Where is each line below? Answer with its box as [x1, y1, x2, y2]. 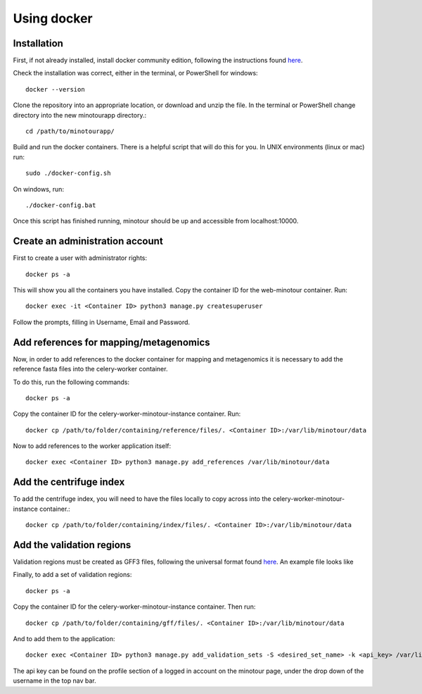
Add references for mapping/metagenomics [13, 336, 210, 348]
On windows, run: [13, 185, 65, 193]
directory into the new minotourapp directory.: [13, 111, 147, 119]
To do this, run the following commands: [13, 378, 130, 386]
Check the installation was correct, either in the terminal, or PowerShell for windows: [13, 69, 258, 78]
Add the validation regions [13, 539, 132, 551]
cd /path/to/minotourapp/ [25, 128, 115, 135]
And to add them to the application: [13, 635, 115, 643]
